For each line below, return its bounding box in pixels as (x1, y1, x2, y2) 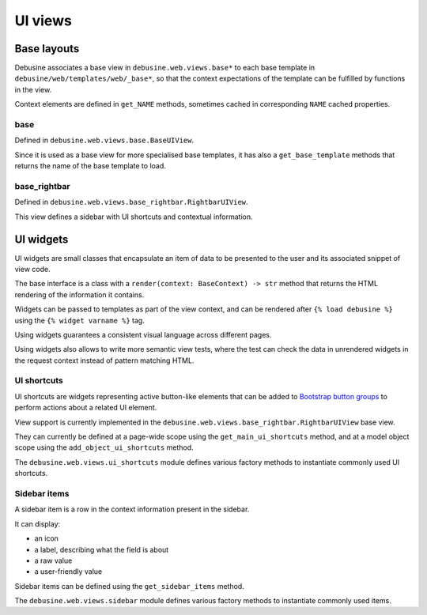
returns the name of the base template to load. (14, 161, 166, 171)
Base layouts (14, 42, 80, 55)
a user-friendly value (34, 567, 103, 576)
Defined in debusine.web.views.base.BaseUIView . (14, 135, 195, 145)
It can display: (14, 519, 61, 529)
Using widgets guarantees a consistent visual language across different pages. (14, 330, 272, 339)
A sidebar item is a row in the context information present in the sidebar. (14, 504, 250, 514)
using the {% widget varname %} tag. (14, 315, 145, 325)
